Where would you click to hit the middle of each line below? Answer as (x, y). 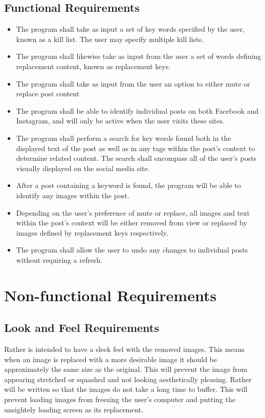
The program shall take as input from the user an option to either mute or (133, 83)
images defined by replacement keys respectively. (92, 232)
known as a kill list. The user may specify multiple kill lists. (110, 39)
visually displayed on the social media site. (83, 168)
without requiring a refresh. (59, 259)
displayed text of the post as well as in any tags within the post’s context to (136, 148)
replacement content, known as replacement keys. (93, 66)
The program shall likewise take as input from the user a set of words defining (139, 56)
